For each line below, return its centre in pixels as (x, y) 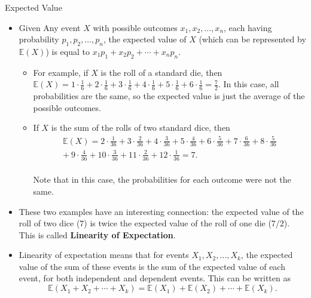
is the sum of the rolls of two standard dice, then (141, 128)
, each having (248, 27)
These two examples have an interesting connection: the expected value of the (161, 211)
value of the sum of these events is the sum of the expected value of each (152, 266)
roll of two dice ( (49, 223)
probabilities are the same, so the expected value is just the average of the (169, 96)
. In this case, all (249, 84)
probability (39, 39)
